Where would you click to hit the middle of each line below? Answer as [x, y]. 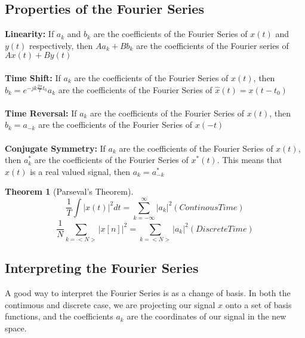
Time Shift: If [33, 77]
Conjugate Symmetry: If [55, 148]
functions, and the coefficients [59, 316]
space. [16, 328]
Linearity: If [30, 34]
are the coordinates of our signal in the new [207, 316]
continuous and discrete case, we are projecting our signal [110, 304]
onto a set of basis [258, 304]
